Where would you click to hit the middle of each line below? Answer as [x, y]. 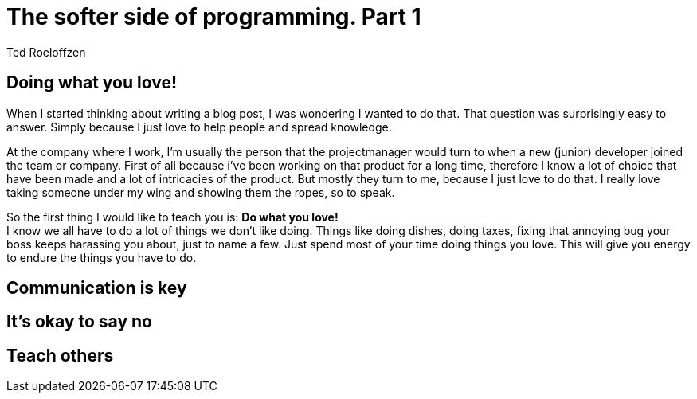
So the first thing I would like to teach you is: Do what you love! [172, 217]
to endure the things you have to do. [102, 257]
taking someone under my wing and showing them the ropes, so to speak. [201, 192]
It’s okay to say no [79, 322]
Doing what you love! [92, 83]
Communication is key [97, 288]
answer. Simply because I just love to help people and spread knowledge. [199, 127]
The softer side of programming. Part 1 [214, 17]
